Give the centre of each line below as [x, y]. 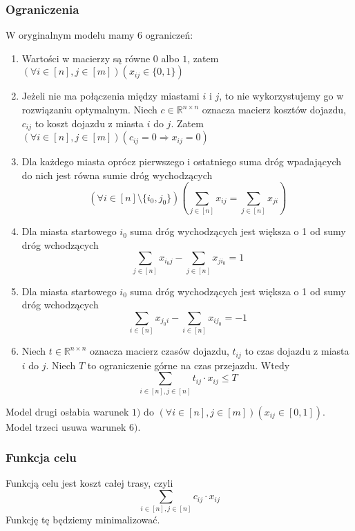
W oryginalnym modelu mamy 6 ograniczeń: [99, 35]
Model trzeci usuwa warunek [66, 426]
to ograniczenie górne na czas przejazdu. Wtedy [189, 365]
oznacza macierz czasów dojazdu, [159, 351]
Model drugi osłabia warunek [67, 411]
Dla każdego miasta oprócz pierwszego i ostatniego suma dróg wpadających [181, 161]
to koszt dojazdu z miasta [89, 123]
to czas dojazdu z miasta [297, 351]
